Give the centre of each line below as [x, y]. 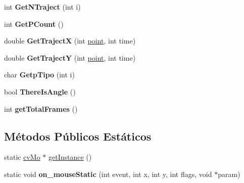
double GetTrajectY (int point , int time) [70, 57]
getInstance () [70, 157]
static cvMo [22, 157]
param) [229, 174]
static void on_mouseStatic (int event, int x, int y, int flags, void [108, 174]
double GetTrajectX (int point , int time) [70, 41]
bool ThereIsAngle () [40, 91]
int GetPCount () [34, 24]
